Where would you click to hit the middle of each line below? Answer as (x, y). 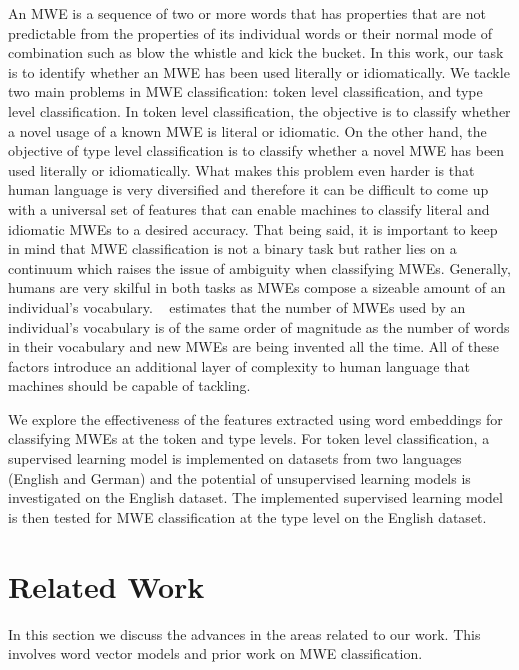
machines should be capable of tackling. (129, 385)
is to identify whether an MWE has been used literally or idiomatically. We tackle (259, 71)
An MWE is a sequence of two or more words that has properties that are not (247, 13)
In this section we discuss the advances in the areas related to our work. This (244, 633)
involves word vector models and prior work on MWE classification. (215, 653)
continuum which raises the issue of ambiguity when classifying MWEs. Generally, (259, 267)
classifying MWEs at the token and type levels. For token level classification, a (249, 438)
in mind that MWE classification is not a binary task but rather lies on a (232, 248)
